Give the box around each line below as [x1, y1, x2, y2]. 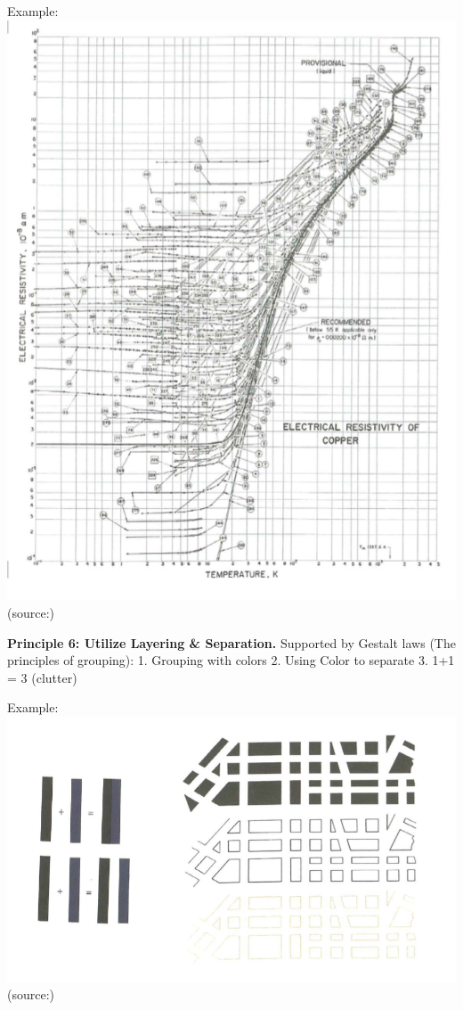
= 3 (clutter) [7, 668, 77, 686]
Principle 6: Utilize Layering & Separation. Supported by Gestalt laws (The [7, 633, 456, 652]
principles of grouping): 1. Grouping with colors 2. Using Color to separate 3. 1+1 [7, 651, 455, 669]
